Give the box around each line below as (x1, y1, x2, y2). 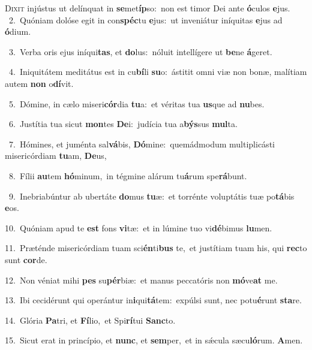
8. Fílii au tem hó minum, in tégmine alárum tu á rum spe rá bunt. (8, 169, 247, 182)
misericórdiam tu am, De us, (5, 149, 107, 162)
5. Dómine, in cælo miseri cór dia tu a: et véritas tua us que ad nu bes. (8, 97, 265, 110)
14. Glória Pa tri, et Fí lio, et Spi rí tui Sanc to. (5, 313, 176, 326)
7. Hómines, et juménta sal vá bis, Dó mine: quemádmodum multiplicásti (8, 137, 275, 150)
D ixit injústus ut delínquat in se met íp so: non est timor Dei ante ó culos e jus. (5, 2, 290, 14)
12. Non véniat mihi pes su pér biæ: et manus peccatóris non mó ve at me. (5, 273, 278, 286)
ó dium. (5, 25, 31, 38)
